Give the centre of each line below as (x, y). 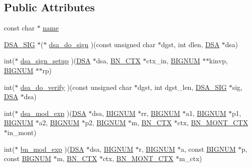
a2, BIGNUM (59, 123)
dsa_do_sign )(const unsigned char (102, 44)
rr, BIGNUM (161, 113)
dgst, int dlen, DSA (190, 44)
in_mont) (22, 132)
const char (19, 28)
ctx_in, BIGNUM (173, 61)
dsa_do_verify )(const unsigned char (76, 87)
